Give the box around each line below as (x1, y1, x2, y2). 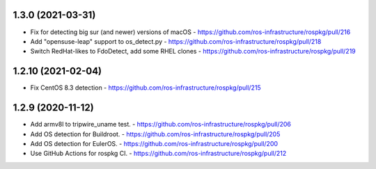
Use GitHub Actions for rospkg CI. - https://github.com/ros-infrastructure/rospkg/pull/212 (30, 150, 287, 158)
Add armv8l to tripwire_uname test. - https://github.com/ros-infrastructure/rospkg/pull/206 (30, 120, 292, 129)
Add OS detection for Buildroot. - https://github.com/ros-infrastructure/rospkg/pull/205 (30, 129, 281, 138)
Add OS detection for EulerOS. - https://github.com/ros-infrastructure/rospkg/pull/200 (30, 139, 279, 147)
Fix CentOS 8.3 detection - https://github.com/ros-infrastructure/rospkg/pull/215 (30, 83, 261, 92)
